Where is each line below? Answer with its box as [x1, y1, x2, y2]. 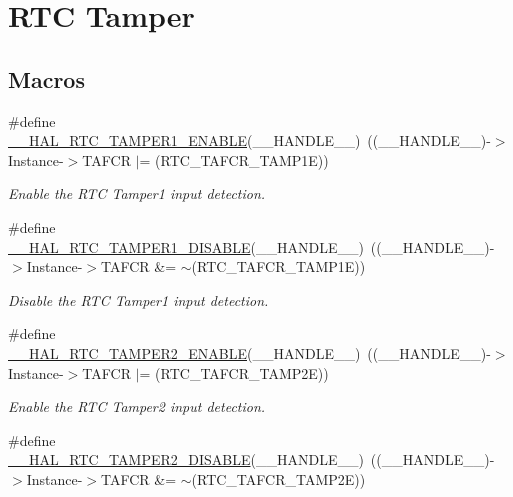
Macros [8, 63, 85, 94]
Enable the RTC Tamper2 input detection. [8, 396, 266, 417]
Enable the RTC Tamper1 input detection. [8, 183, 266, 204]
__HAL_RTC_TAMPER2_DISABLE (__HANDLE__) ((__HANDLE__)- [8, 449, 495, 470]
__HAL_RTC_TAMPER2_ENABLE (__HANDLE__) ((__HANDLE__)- [8, 342, 491, 363]
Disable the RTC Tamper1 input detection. [8, 289, 269, 310]
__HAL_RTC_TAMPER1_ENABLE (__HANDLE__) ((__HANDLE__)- [8, 130, 491, 151]
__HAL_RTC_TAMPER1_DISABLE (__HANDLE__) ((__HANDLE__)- [8, 236, 495, 257]
